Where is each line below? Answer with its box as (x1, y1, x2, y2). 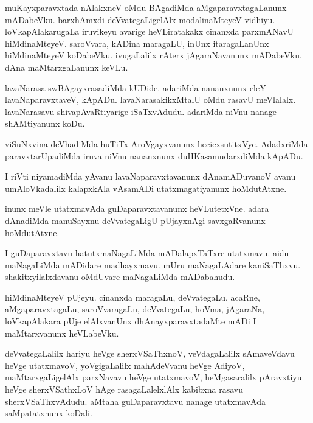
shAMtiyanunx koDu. (5, 117, 85, 130)
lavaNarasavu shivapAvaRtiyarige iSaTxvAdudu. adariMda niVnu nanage (5, 105, 277, 117)
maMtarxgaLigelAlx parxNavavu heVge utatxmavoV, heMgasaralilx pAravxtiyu (5, 371, 302, 383)
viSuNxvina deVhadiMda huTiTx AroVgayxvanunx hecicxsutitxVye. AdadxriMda (5, 137, 308, 150)
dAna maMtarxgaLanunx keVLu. (5, 60, 128, 73)
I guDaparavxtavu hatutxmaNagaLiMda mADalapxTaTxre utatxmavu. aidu (5, 246, 289, 259)
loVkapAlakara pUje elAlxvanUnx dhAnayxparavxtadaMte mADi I (5, 315, 256, 327)
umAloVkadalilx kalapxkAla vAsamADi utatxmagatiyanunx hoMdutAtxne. (5, 181, 287, 194)
